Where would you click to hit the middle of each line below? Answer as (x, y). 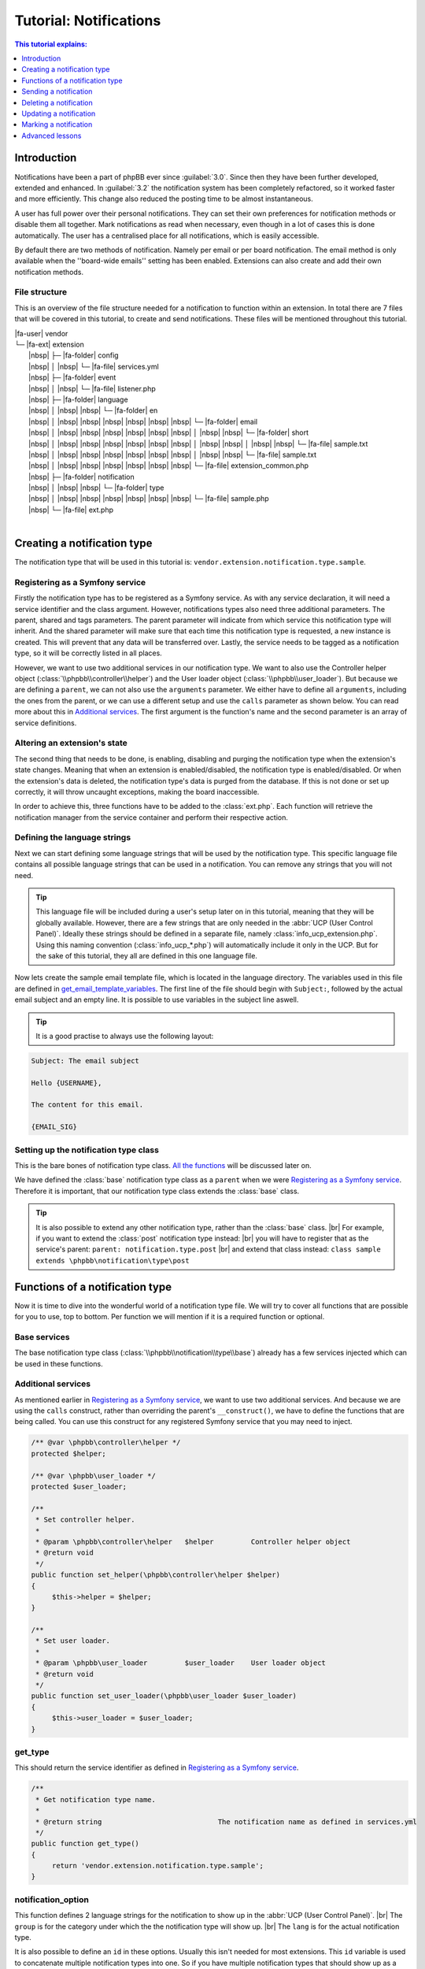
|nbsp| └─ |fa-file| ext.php (71, 510)
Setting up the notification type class (87, 1150)
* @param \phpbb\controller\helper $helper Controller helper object (193, 1541)
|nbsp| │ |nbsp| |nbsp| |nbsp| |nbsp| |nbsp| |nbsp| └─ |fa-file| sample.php (149, 499)
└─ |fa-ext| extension (49, 345)
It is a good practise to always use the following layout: (125, 1036)
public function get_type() (85, 1844)
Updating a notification (59, 113)
